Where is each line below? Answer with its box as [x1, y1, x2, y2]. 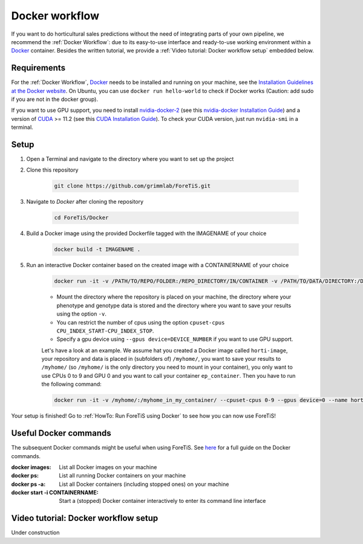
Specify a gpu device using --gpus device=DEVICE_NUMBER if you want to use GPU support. [56, 335, 293, 343]
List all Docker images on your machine [59, 463, 157, 471]
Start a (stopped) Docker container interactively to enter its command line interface [59, 497, 266, 505]
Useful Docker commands [11, 428, 111, 438]
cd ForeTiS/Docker [54, 215, 109, 221]
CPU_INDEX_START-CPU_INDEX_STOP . [56, 327, 154, 334]
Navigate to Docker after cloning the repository [26, 198, 144, 206]
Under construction [11, 529, 60, 536]
